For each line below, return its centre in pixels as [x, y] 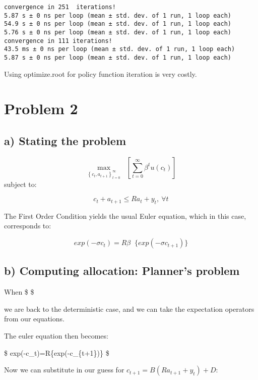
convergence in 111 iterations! [58, 41]
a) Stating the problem [65, 140]
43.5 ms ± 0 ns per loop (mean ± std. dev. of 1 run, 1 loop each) [120, 49]
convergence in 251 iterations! [60, 7]
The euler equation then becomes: [56, 336]
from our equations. [34, 319]
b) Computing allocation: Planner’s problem [122, 271]
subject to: [20, 184]
